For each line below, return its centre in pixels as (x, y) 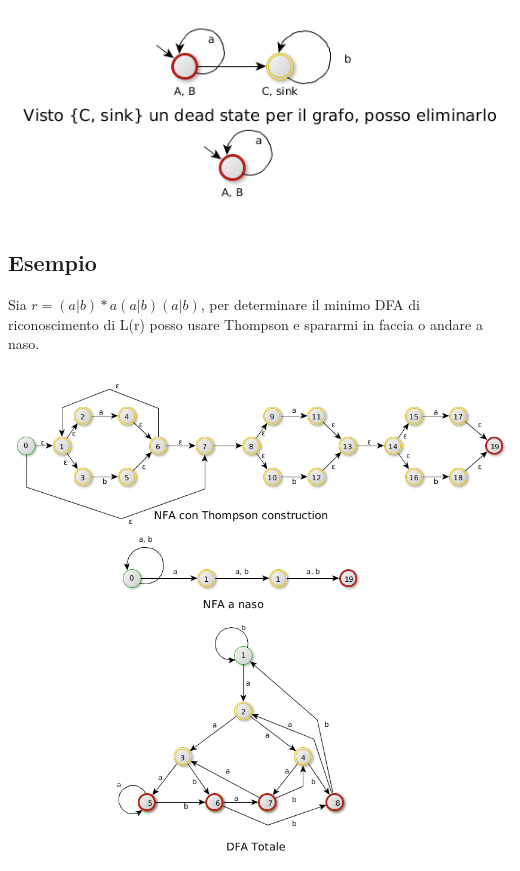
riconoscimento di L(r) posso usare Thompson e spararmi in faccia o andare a (245, 323)
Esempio (52, 262)
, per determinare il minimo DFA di (310, 304)
